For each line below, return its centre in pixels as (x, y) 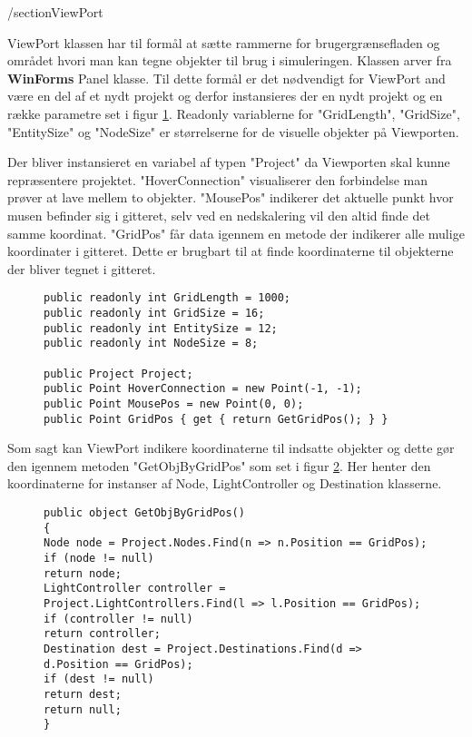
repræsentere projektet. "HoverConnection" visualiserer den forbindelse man (217, 179)
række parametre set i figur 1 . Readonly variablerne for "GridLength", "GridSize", (234, 113)
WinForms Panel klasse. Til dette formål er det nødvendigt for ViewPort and (226, 78)
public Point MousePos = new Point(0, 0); (174, 403)
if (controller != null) (118, 619)
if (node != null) (99, 558)
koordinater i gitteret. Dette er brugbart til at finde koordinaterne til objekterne (231, 251)
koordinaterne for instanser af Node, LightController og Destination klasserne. (225, 483)
